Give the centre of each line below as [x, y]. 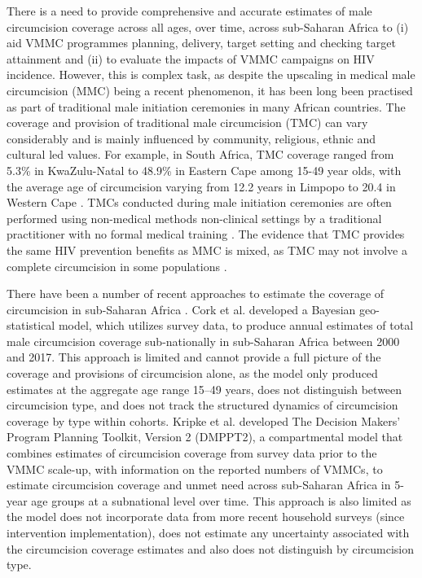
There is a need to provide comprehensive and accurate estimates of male [189, 11]
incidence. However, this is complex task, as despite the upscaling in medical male [211, 74]
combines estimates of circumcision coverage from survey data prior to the [192, 453]
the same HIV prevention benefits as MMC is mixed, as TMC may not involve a [207, 250]
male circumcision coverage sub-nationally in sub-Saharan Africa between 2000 [203, 341]
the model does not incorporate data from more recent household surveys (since [206, 517]
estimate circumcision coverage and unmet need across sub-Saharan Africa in [199, 485]
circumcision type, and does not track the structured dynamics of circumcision [202, 405]
